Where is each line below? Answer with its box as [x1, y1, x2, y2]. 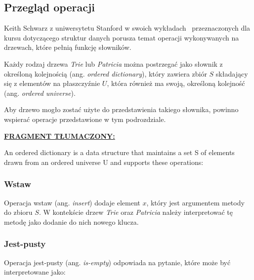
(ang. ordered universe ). [4, 87, 76, 98]
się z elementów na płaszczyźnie [4, 78, 100, 88]
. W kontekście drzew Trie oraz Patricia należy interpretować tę [39, 207, 233, 217]
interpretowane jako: [4, 267, 66, 277]
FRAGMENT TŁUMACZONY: [4, 130, 115, 141]
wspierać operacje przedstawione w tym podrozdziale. [4, 114, 166, 124]
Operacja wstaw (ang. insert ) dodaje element [4, 197, 140, 207]
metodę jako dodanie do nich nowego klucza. [4, 216, 139, 227]
